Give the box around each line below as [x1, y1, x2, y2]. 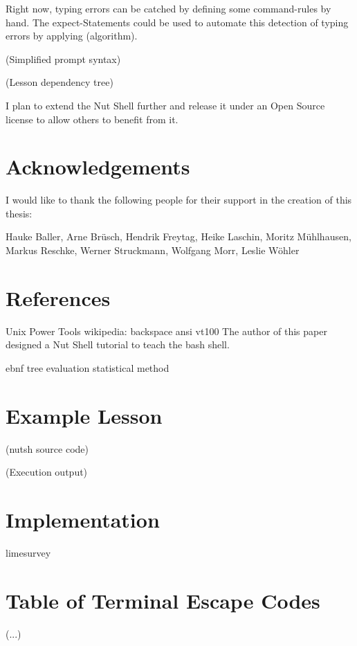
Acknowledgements [6, 152, 190, 181]
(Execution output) [6, 465, 88, 479]
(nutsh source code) [6, 441, 89, 456]
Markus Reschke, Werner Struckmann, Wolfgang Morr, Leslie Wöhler [6, 243, 300, 258]
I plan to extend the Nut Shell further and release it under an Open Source [6, 98, 325, 112]
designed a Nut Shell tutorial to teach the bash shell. [6, 337, 230, 352]
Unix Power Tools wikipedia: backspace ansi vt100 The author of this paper [6, 323, 327, 338]
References [6, 283, 111, 312]
